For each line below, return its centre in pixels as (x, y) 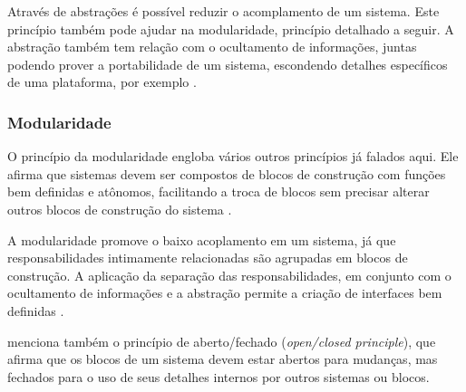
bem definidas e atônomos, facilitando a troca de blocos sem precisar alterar (218, 191)
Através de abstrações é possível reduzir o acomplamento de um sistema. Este (223, 11)
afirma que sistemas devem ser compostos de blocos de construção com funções (227, 173)
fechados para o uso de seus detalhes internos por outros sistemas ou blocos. (218, 376)
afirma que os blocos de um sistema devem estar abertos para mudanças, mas (223, 359)
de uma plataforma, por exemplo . (102, 82)
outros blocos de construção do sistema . (120, 209)
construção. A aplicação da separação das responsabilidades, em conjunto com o (229, 275)
